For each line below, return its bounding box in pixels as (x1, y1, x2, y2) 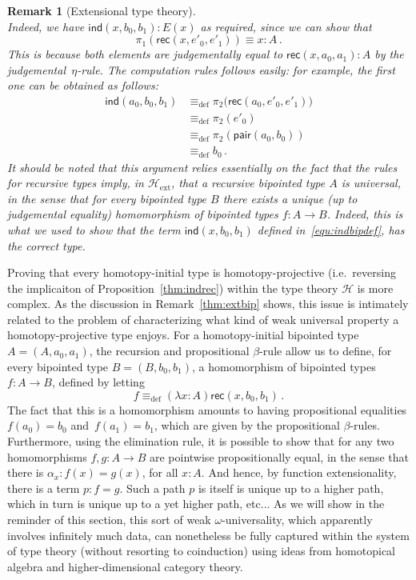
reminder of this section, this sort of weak (7, 511, 211, 528)
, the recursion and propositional (89, 342, 250, 359)
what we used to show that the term (7, 221, 181, 238)
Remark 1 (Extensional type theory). (7, 2, 196, 18)
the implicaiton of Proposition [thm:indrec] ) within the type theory (7, 279, 338, 296)
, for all (142, 464, 178, 481)
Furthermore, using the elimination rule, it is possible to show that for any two (7, 433, 394, 450)
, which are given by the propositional (154, 417, 340, 434)
